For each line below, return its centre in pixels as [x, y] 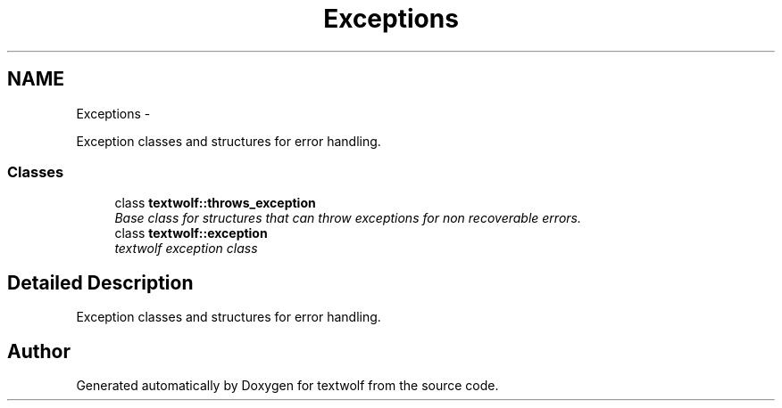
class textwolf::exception [191, 233]
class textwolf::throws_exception [215, 203]
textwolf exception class [186, 249]
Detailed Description [100, 282]
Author [39, 351]
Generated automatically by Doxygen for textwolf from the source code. [287, 386]
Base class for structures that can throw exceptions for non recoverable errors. [348, 218]
